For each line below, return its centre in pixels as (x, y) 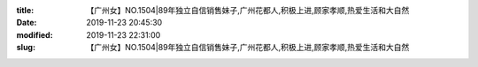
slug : (26, 48)
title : (25, 10)
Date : (27, 23)
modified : (35, 34)
